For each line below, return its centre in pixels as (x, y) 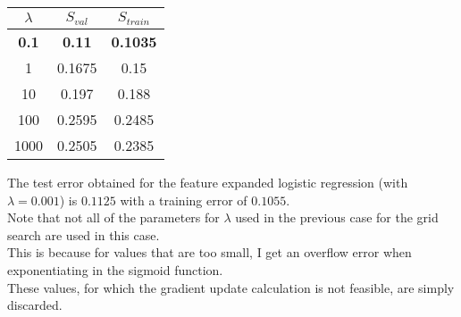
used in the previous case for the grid (337, 217)
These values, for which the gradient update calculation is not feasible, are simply (231, 287)
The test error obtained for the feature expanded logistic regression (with (208, 182)
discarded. (35, 305)
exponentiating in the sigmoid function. (115, 269)
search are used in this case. (84, 234)
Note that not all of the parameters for (113, 217)
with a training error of (184, 200)
